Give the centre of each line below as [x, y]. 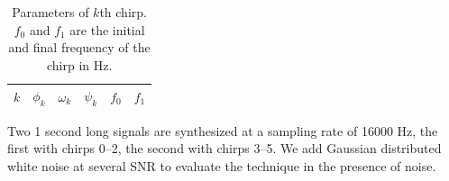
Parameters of [50, 12]
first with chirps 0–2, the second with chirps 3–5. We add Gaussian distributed [224, 148]
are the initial [107, 29]
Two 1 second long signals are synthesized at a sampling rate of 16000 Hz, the [223, 130]
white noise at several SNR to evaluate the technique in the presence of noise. [222, 165]
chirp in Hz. [79, 64]
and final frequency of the [79, 47]
